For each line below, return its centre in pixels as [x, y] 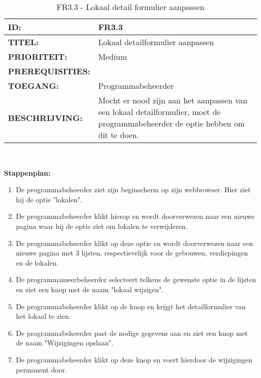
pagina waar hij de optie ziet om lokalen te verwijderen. [102, 226]
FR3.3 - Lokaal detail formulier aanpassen [130, 7]
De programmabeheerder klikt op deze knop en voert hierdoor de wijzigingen [134, 359]
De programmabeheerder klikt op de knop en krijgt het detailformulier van [131, 306]
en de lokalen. [37, 262]
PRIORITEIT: [38, 56]
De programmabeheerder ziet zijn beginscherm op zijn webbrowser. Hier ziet [133, 190]
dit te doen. [119, 135]
